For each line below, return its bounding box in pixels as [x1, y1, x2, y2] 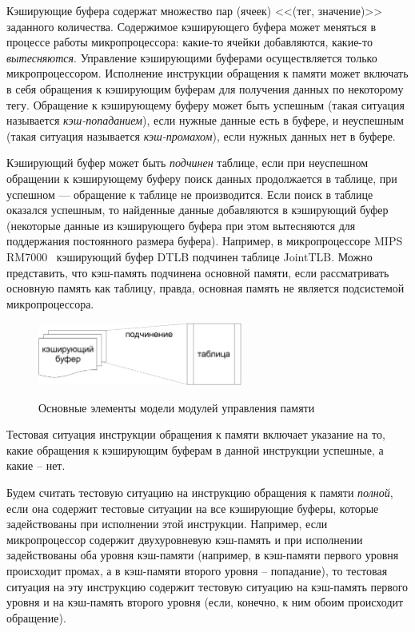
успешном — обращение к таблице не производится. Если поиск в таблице [6, 185, 373, 202]
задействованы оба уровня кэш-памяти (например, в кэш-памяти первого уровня [6, 547, 399, 563]
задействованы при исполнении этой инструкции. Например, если [6, 515, 328, 532]
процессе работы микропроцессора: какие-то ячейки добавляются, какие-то [6, 34, 373, 50]
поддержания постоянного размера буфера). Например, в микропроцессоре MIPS [6, 233, 403, 249]
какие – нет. [6, 457, 66, 474]
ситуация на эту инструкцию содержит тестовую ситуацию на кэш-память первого [6, 578, 409, 594]
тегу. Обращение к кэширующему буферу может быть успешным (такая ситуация [6, 96, 405, 113]
